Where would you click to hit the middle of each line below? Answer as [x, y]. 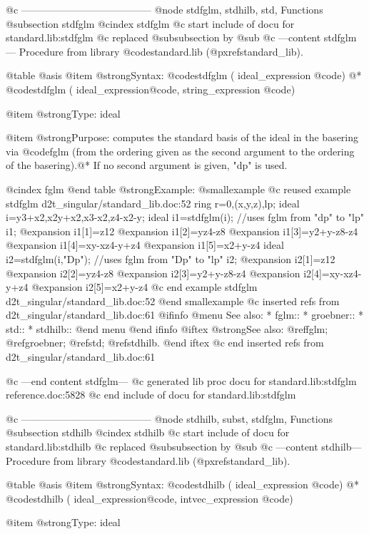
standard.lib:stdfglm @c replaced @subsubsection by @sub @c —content [163, 37]
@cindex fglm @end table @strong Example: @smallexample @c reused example [178, 189]
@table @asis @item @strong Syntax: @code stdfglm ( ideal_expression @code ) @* [184, 75]
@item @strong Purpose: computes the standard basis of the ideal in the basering [182, 137]
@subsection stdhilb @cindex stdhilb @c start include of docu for [148, 432]
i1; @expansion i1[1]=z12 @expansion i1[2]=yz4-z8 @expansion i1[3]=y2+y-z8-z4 [182, 231]
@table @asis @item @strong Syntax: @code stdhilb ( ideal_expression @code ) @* [182, 484]
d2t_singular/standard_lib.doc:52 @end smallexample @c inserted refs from [173, 301]
